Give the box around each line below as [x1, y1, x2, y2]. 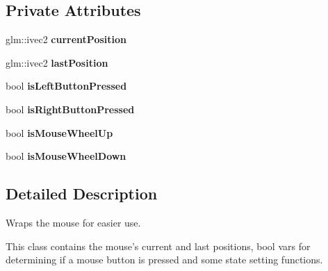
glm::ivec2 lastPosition [6, 55, 108, 69]
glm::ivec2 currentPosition [6, 32, 126, 47]
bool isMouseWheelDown [6, 149, 126, 163]
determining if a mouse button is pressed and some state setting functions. [6, 252, 323, 267]
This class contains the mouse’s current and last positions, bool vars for [6, 238, 311, 253]
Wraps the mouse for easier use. [6, 215, 141, 229]
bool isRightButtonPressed [6, 101, 135, 116]
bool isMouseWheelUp [6, 125, 113, 140]
